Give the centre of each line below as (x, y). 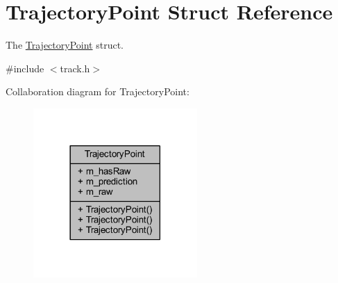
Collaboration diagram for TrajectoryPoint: (98, 91)
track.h (75, 68)
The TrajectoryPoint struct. (65, 45)
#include (25, 68)
